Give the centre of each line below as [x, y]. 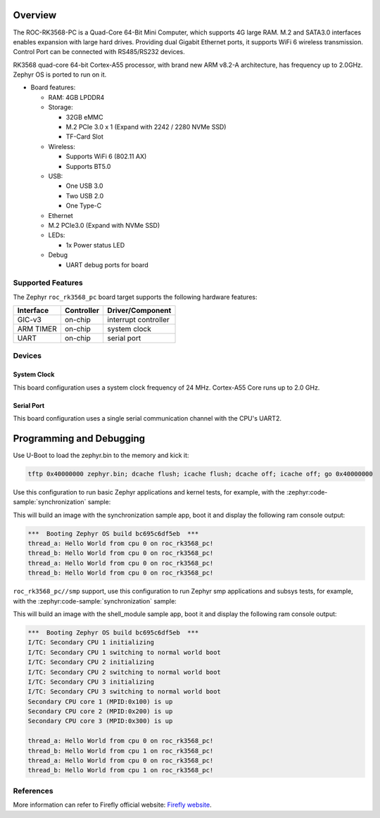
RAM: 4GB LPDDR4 [76, 97]
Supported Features [48, 283]
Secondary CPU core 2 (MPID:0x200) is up [100, 711]
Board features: [53, 87]
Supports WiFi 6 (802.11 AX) [106, 156]
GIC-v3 [29, 320]
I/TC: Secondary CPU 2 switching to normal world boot [124, 672]
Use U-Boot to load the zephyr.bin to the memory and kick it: [101, 455]
